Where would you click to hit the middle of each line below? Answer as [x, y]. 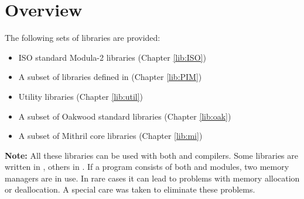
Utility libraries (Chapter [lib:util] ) [81, 96]
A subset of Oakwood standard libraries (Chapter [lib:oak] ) [125, 116]
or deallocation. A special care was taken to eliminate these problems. [130, 189]
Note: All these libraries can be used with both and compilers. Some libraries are [151, 155]
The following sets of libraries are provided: [83, 38]
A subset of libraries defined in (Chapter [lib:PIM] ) [110, 77]
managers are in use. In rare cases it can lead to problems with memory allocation [152, 178]
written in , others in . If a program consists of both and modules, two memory [147, 167]
